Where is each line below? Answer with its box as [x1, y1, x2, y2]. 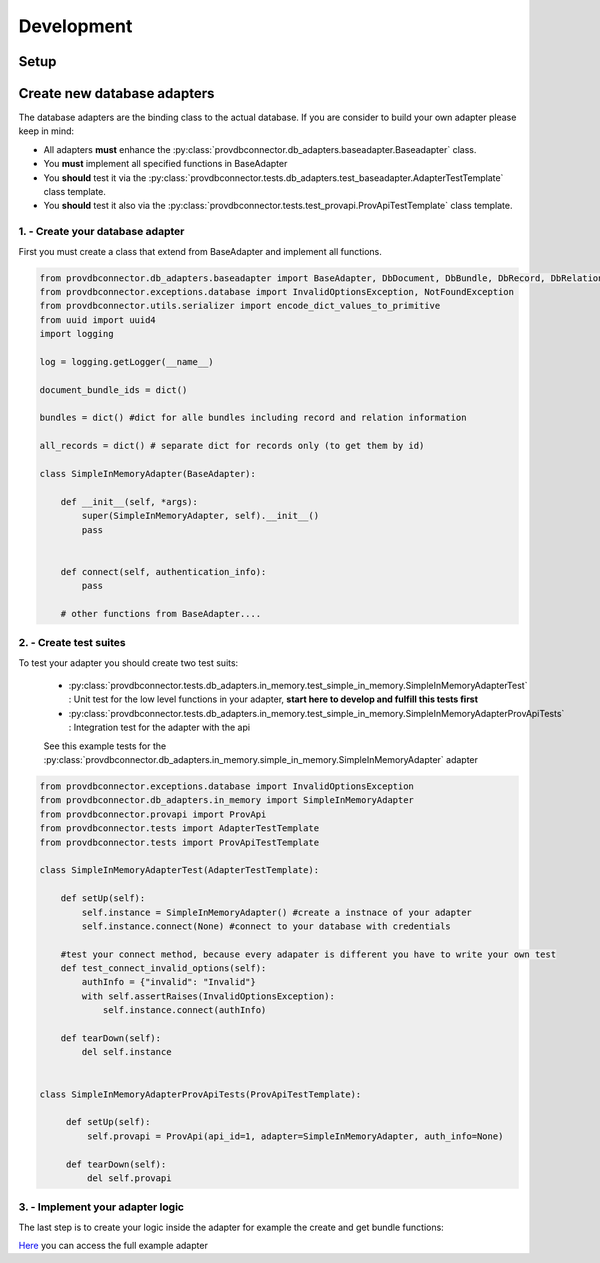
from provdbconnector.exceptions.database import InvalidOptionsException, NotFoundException [39, 286, 515, 297]
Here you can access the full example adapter [18, 1240, 209, 1252]
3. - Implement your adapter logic [18, 1200, 185, 1214]
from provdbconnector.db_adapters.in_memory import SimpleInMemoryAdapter [39, 795, 415, 806]
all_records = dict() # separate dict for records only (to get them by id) [39, 440, 425, 452]
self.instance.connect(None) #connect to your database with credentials [81, 920, 452, 932]
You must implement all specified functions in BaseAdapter [43, 158, 288, 170]
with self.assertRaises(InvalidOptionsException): [81, 990, 335, 1002]
